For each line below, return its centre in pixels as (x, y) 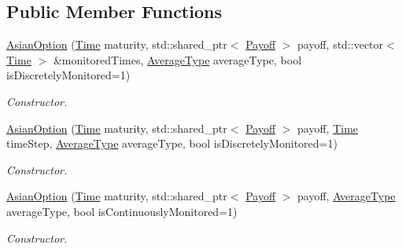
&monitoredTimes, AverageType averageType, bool (177, 59)
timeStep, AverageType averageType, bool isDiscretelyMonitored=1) (172, 143)
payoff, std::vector (341, 44)
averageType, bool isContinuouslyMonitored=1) (122, 211)
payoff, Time (328, 128)
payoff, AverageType (347, 196)
